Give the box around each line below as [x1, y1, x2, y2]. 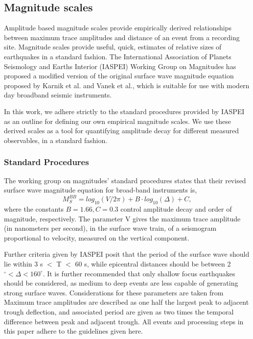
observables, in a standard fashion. [4, 135, 108, 145]
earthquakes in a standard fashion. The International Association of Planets [4, 51, 231, 61]
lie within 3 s [4, 259, 43, 268]
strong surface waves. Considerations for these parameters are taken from [4, 287, 224, 297]
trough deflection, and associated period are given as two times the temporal [4, 306, 234, 316]
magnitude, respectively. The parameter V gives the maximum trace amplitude [4, 213, 241, 223]
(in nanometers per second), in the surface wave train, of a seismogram [4, 223, 217, 233]
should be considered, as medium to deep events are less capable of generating [4, 278, 238, 288]
